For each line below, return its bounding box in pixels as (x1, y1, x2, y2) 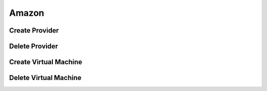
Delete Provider (9, 42, 58, 50)
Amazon (9, 7, 44, 18)
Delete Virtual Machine (9, 74, 82, 82)
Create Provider (9, 26, 59, 35)
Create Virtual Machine (9, 58, 83, 66)
